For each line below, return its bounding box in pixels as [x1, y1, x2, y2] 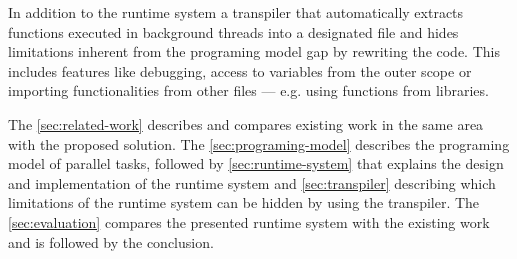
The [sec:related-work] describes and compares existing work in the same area [8, 113, 484, 134]
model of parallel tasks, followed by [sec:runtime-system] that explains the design [8, 153, 504, 174]
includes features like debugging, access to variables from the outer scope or [8, 60, 472, 81]
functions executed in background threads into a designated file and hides [8, 21, 459, 42]
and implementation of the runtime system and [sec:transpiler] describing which [8, 172, 496, 193]
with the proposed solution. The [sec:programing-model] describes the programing [8, 133, 510, 154]
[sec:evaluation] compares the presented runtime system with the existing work [8, 211, 490, 232]
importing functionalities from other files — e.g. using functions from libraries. [8, 80, 489, 101]
